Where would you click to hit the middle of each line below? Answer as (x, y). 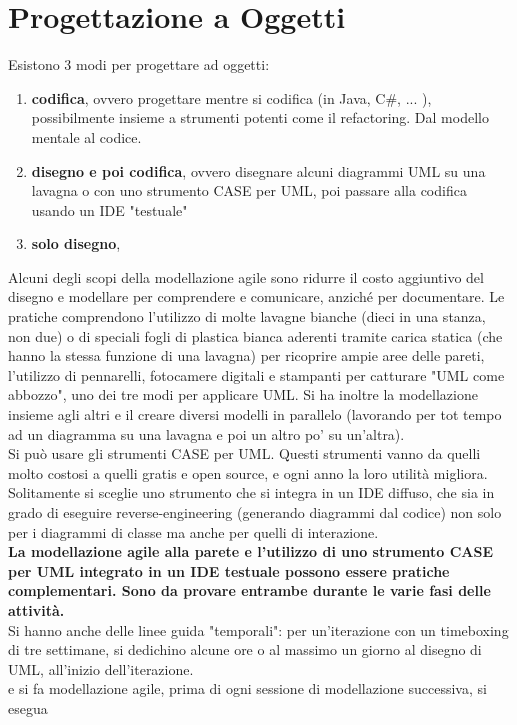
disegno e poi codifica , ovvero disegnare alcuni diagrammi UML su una (258, 170)
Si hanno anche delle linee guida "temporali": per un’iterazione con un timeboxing (258, 629)
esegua (28, 707)
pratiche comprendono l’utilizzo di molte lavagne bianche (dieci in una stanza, (247, 316)
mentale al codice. (86, 136)
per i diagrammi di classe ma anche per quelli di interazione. (193, 531)
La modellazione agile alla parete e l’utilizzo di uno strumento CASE (251, 551)
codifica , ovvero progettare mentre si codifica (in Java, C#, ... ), (231, 97)
